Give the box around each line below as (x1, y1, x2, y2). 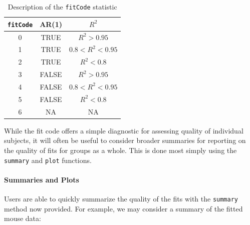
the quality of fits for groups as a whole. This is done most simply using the (4, 144, 237, 155)
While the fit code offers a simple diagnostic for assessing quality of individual (4, 125, 243, 135)
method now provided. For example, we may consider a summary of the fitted (4, 203, 243, 213)
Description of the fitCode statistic (8, 1, 117, 11)
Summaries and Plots (4, 174, 79, 184)
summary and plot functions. (4, 154, 92, 165)
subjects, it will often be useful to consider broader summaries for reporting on (4, 135, 246, 145)
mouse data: (4, 213, 41, 223)
